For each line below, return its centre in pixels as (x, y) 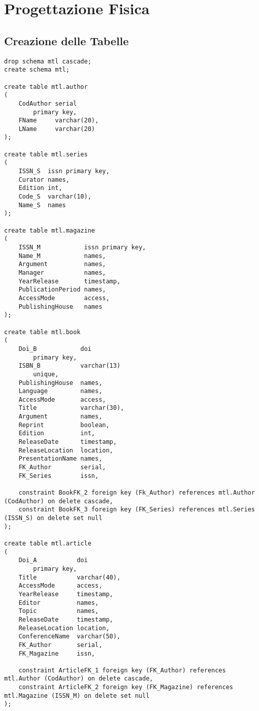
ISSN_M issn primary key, (82, 248)
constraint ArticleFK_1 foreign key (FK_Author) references (122, 670)
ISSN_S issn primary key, (64, 171)
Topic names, (59, 611)
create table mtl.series (46, 154)
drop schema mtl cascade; (48, 61)
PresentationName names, (60, 459)
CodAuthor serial (48, 103)
